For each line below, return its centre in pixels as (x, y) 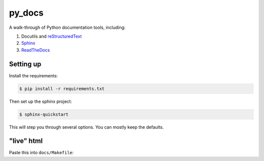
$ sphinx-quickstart (44, 114)
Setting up (25, 64)
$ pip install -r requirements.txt (62, 89)
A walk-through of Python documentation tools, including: (67, 27)
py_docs (26, 13)
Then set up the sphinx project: (41, 101)
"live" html (26, 141)
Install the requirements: (33, 75)
